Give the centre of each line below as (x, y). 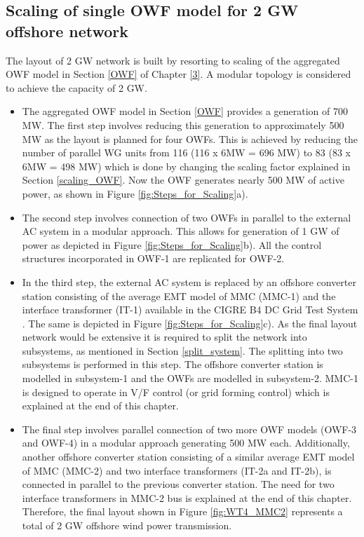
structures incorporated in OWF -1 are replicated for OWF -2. (153, 258)
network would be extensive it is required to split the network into (164, 337)
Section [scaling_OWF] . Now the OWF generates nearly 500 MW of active (183, 180)
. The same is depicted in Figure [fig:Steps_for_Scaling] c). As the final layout (190, 323)
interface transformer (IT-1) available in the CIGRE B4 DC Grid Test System (190, 310)
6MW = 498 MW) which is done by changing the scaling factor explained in (186, 166)
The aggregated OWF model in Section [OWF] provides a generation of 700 (185, 111)
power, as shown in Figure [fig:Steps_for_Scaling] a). (135, 193)
